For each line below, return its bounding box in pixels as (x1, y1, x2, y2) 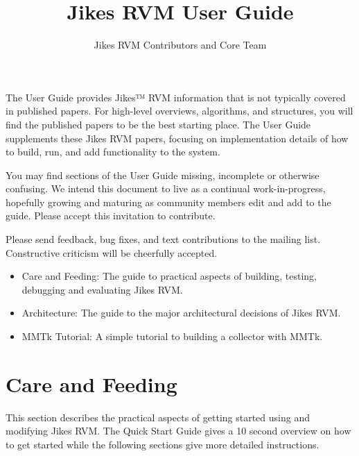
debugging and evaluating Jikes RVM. (21, 282, 183, 296)
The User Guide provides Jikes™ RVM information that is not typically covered (6, 90, 346, 104)
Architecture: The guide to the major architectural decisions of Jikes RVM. (21, 305, 341, 320)
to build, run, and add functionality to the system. (6, 144, 220, 159)
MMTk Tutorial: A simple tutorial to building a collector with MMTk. (21, 329, 323, 344)
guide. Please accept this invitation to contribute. (6, 208, 216, 223)
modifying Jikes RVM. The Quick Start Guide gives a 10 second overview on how (6, 423, 351, 438)
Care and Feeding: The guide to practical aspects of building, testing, (21, 269, 317, 283)
